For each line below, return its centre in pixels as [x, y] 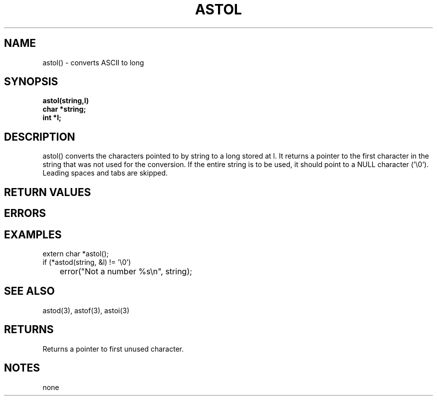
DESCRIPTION [40, 137]
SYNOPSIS [31, 82]
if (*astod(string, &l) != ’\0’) [87, 262]
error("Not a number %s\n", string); [126, 271]
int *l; [52, 118]
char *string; [64, 109]
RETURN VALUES [48, 192]
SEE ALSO [29, 291]
